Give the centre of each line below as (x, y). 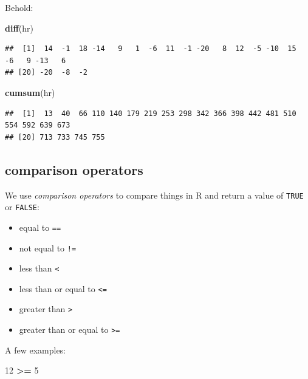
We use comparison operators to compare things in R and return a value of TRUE (154, 195)
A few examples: (36, 350)
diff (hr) (19, 28)
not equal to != (48, 248)
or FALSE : (22, 207)
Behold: (19, 7)
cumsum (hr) (30, 92)
